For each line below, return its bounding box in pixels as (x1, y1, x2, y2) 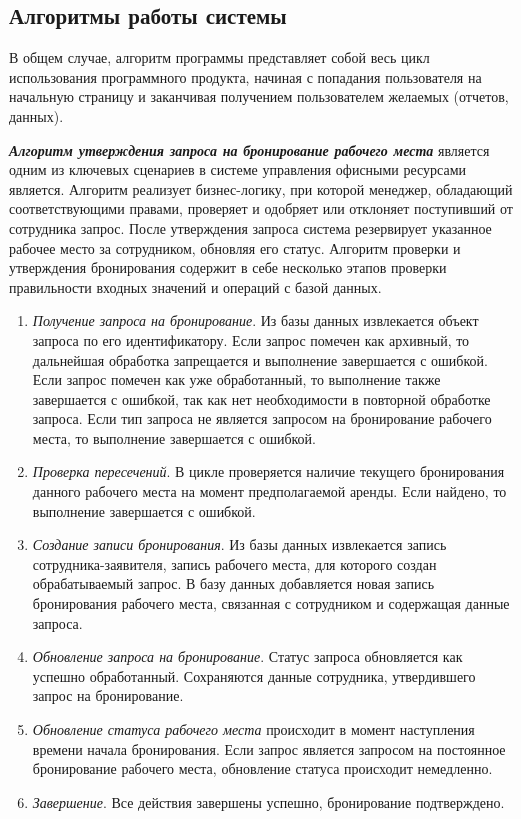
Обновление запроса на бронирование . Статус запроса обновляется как (32, 646, 463, 667)
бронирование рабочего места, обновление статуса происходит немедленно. (32, 758, 493, 779)
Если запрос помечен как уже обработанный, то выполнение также (32, 369, 441, 390)
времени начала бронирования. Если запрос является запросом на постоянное (32, 738, 506, 759)
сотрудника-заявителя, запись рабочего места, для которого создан (32, 553, 437, 574)
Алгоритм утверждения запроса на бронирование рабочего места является (9, 139, 490, 160)
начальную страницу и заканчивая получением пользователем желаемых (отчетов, (9, 86, 509, 107)
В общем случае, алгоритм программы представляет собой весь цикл (9, 47, 430, 68)
